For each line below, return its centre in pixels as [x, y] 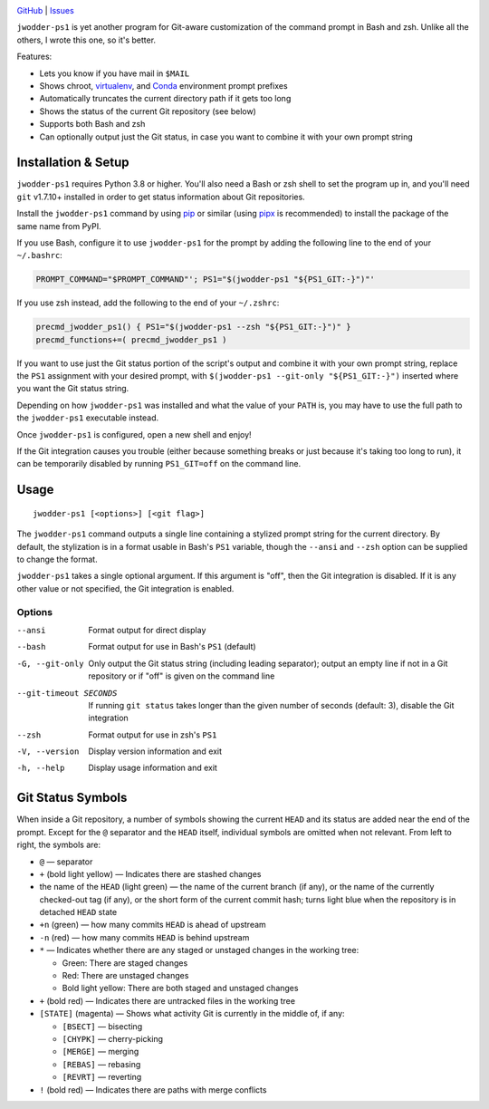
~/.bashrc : [39, 256]
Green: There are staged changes [125, 963]
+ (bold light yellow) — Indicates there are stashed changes [150, 873]
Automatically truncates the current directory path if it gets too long [165, 99]
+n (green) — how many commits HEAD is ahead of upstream [153, 925]
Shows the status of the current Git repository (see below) [148, 111]
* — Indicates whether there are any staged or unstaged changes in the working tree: [199, 950]
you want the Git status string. [73, 389]
